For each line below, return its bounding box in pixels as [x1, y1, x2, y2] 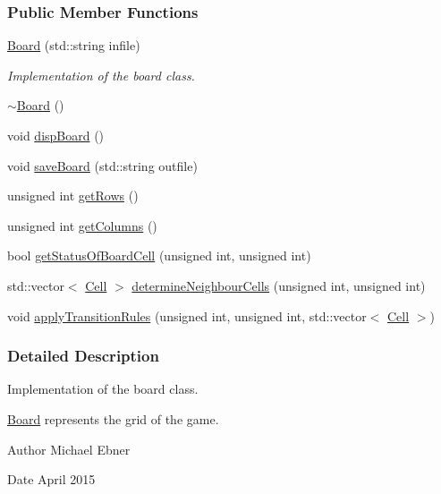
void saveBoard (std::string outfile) [7, 156, 198, 175]
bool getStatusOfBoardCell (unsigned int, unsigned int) [7, 246, 311, 265]
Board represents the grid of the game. [7, 409, 219, 428]
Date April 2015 [7, 470, 96, 489]
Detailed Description [7, 345, 159, 367]
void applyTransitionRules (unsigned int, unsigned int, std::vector [7, 306, 367, 325]
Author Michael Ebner [7, 439, 131, 458]
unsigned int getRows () [7, 186, 139, 205]
